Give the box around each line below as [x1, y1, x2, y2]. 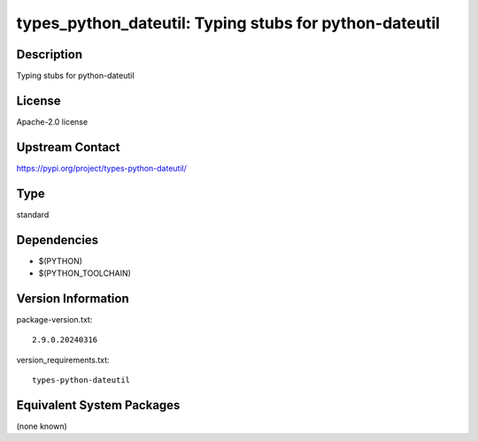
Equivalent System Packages [16, 398, 181, 413]
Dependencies [16, 232, 99, 247]
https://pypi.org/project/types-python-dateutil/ [16, 163, 188, 173]
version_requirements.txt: [16, 354, 110, 365]
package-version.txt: [16, 314, 93, 324]
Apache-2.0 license [16, 116, 89, 127]
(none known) [16, 421, 68, 432]
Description [16, 47, 83, 62]
